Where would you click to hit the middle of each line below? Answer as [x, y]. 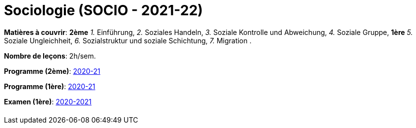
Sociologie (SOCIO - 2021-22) [104, 10]
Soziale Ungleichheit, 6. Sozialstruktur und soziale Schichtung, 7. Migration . [128, 40]
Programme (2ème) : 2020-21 [52, 71]
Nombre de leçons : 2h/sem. [50, 56]
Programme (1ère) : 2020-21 [50, 86]
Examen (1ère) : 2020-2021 [48, 101]
